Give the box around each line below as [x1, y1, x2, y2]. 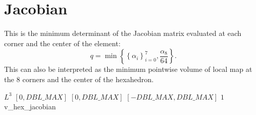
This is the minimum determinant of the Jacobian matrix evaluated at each [4, 28, 242, 39]
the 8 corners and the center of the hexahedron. [4, 73, 154, 84]
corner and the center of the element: [4, 37, 121, 48]
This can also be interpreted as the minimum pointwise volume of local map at [4, 64, 252, 74]
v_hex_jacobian [4, 101, 56, 112]
